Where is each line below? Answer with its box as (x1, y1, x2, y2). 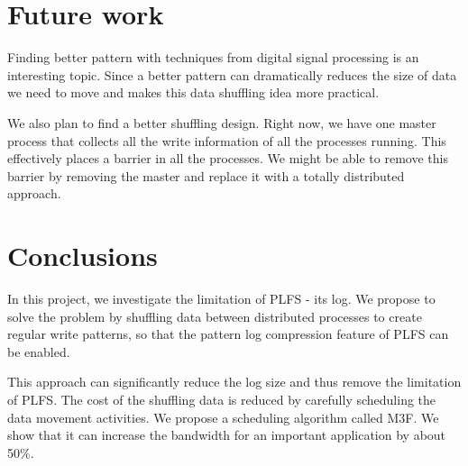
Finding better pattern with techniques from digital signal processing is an (7, 48, 419, 67)
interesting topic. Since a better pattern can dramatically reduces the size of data (7, 65, 457, 84)
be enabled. (7, 342, 70, 361)
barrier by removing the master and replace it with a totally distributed (7, 166, 405, 185)
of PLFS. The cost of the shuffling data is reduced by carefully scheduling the (7, 389, 436, 408)
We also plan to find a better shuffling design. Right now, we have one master (7, 113, 436, 132)
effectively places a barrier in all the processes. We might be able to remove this (7, 149, 448, 168)
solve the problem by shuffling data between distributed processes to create (7, 306, 422, 325)
